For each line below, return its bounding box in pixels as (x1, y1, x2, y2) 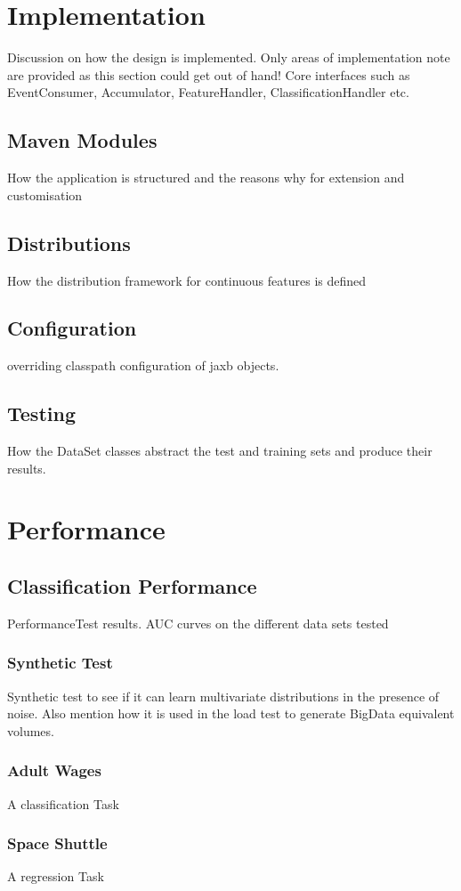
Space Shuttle (7, 832, 108, 855)
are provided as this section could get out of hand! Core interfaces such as (7, 65, 410, 84)
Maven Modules (7, 126, 158, 154)
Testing (7, 400, 76, 427)
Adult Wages (7, 759, 101, 782)
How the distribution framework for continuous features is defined (7, 271, 367, 289)
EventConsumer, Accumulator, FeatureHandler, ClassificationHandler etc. (7, 83, 409, 101)
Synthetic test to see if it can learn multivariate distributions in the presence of (7, 686, 440, 705)
